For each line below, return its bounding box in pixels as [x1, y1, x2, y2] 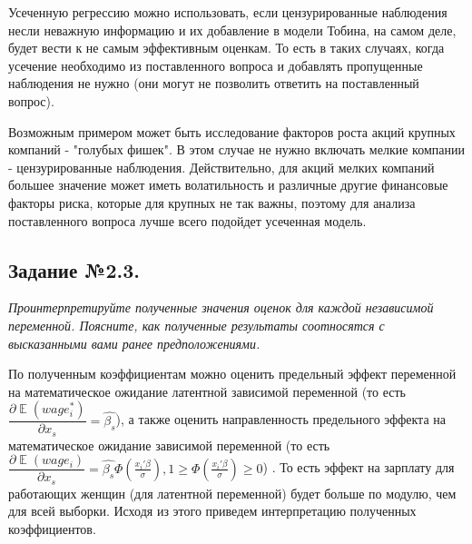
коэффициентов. [8, 519, 96, 539]
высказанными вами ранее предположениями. [8, 333, 261, 352]
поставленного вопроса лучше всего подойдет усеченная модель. [8, 211, 367, 230]
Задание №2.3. [8, 255, 140, 283]
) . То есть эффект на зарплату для [262, 458, 455, 477]
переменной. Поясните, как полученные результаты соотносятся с [8, 315, 385, 334]
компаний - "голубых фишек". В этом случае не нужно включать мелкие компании [8, 140, 465, 159]
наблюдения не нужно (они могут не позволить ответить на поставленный [8, 74, 419, 93]
